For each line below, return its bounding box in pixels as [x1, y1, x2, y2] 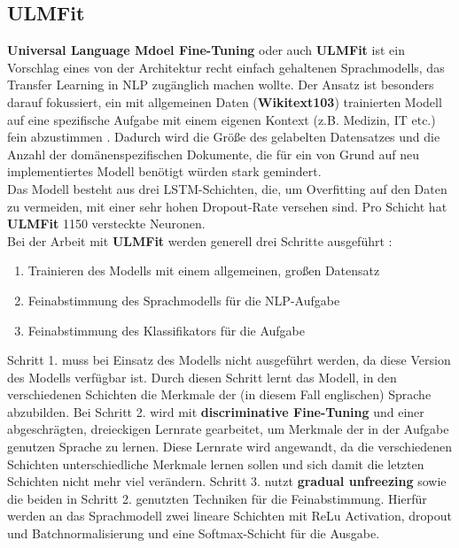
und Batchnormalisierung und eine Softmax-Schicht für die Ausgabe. [7, 524, 380, 543]
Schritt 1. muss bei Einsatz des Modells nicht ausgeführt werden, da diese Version [7, 351, 451, 369]
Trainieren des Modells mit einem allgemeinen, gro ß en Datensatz [27, 261, 380, 280]
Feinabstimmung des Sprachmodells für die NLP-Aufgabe [27, 290, 340, 309]
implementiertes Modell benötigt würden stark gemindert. [7, 162, 322, 181]
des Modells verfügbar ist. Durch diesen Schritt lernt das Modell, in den [7, 367, 397, 386]
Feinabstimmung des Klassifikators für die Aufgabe [27, 320, 305, 339]
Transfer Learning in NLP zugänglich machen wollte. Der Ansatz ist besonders [7, 75, 434, 94]
